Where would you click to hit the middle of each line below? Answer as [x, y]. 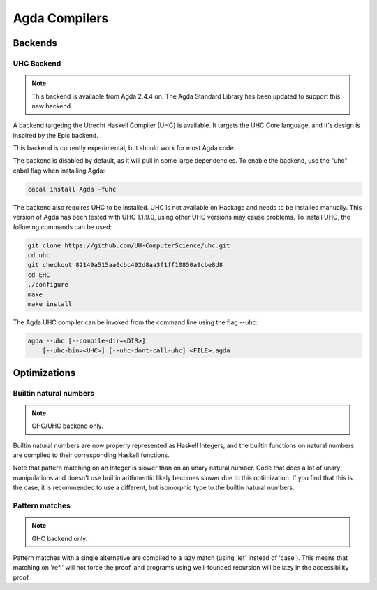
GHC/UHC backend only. [68, 426]
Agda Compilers [61, 18]
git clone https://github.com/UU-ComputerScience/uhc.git [129, 245]
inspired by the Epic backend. [56, 135]
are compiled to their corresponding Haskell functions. [91, 455]
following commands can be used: [62, 226]
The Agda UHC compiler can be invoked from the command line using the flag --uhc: [135, 322]
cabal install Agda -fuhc [72, 189]
